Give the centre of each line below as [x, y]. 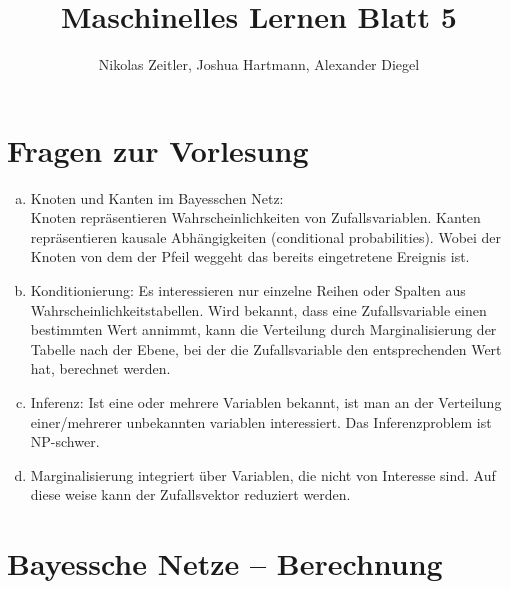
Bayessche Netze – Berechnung [225, 563]
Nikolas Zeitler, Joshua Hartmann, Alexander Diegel [259, 64]
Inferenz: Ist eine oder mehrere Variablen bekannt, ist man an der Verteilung [266, 402]
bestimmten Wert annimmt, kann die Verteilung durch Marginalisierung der [263, 329]
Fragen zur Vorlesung [158, 149]
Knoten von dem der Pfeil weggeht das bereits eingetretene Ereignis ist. [250, 256]
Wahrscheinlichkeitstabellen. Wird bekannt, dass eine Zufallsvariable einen [258, 309]
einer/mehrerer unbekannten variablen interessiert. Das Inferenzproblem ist [261, 421]
